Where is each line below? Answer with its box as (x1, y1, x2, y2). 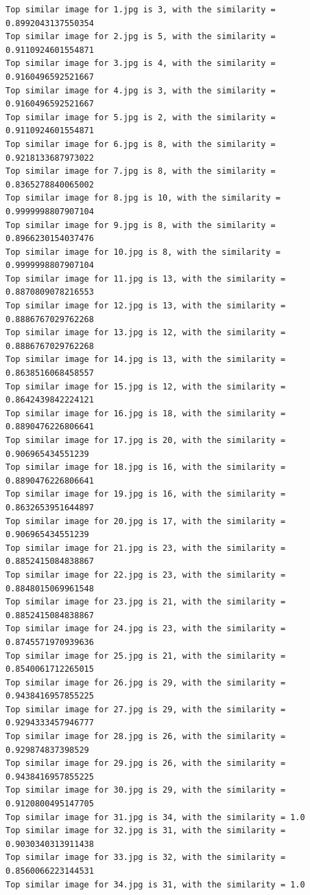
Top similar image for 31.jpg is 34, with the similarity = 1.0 (5, 812, 305, 822)
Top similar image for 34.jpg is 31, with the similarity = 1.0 (5, 879, 305, 890)
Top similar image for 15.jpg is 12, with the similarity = (5, 381, 286, 392)
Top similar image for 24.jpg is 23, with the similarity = (5, 624, 286, 634)
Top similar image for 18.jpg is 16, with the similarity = (5, 462, 286, 473)
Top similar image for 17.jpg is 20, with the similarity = (5, 435, 286, 445)
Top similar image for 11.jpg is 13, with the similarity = (5, 273, 286, 284)
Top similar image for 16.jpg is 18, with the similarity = (5, 408, 286, 418)
